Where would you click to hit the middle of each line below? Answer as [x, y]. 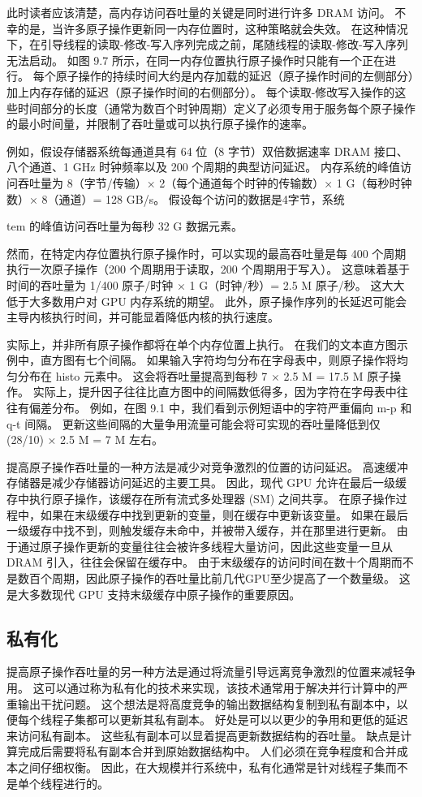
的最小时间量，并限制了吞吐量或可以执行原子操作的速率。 [160, 124]
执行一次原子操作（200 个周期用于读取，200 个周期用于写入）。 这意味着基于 [208, 269]
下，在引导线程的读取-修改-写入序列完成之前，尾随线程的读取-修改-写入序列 [207, 44]
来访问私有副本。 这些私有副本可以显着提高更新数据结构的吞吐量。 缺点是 [204, 735]
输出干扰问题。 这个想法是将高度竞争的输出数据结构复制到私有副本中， [207, 703]
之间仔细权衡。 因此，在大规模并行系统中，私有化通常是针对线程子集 [201, 767]
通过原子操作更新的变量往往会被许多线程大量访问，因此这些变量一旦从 [205, 546]
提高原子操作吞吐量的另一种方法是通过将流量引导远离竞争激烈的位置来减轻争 [211, 672]
